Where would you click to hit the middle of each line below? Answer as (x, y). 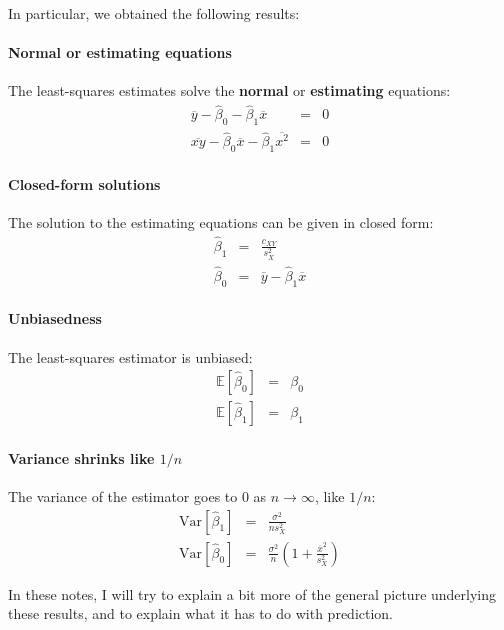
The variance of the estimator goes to (123, 495)
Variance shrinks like (81, 457)
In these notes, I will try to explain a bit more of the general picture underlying (252, 593)
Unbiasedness (55, 318)
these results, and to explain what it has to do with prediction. (201, 613)
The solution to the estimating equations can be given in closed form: (221, 221)
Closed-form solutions (84, 183)
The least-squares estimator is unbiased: (130, 356)
